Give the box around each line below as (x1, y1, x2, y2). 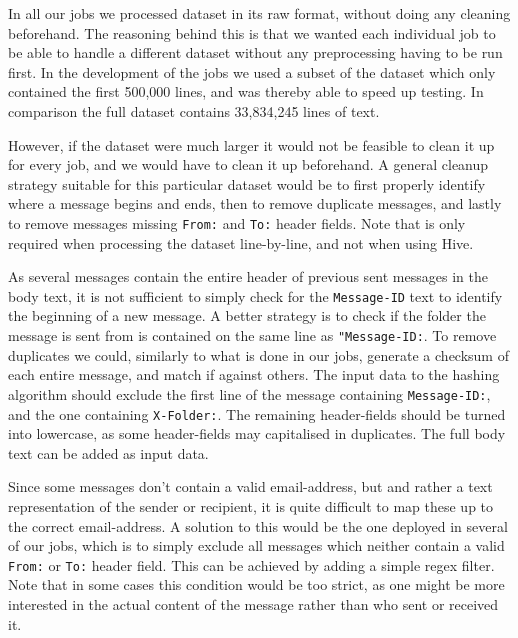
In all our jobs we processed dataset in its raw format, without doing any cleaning (8, 3, 511, 23)
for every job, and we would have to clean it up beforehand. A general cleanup (8, 154, 489, 175)
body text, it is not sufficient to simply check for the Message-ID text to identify (8, 285, 503, 306)
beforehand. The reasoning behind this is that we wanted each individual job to (8, 22, 496, 43)
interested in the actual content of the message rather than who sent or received (8, 594, 499, 614)
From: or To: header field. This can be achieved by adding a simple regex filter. (8, 554, 495, 575)
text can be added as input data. (8, 442, 209, 463)
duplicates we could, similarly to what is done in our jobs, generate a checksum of (8, 344, 509, 365)
